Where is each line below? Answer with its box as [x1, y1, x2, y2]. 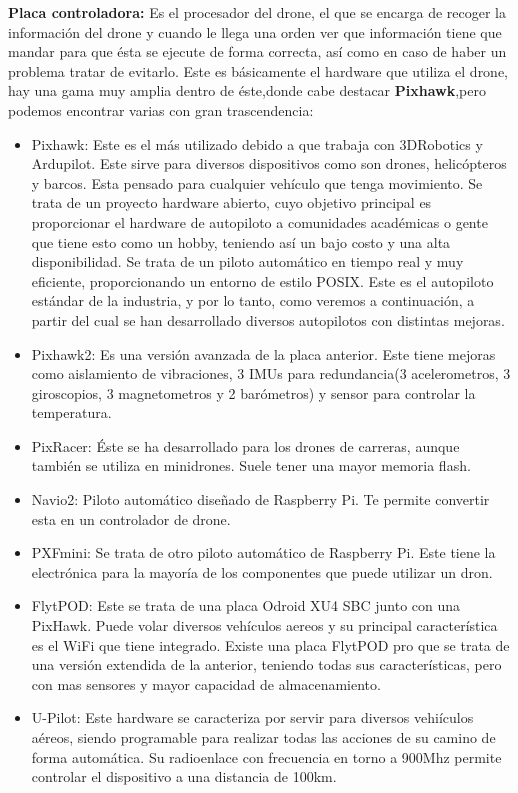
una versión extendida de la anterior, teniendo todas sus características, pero [31, 654, 502, 675]
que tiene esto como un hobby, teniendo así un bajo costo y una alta [31, 231, 451, 252]
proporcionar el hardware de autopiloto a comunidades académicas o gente [31, 211, 488, 232]
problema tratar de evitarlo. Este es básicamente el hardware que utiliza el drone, [8, 60, 509, 81]
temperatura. [31, 402, 112, 423]
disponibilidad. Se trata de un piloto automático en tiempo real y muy [31, 251, 464, 272]
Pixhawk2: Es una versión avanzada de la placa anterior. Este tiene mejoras [31, 343, 496, 364]
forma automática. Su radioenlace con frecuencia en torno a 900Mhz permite [31, 746, 502, 767]
